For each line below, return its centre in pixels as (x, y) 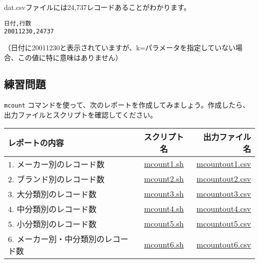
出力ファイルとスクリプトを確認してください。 (81, 114)
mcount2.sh (164, 179)
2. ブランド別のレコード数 (56, 179)
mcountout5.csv (224, 224)
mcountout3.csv (224, 194)
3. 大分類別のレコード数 (52, 194)
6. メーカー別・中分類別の (56, 239)
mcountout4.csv (224, 209)
